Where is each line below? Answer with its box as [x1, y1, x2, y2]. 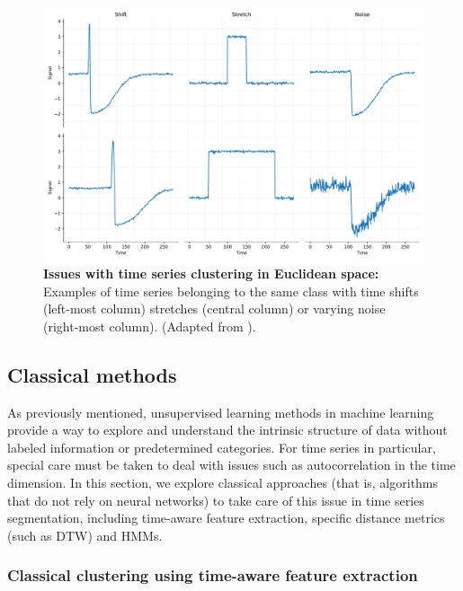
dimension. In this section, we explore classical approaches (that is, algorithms [7, 472, 439, 491]
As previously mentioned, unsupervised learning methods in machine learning [7, 402, 434, 421]
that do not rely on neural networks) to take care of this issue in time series [7, 490, 424, 509]
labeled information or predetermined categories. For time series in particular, [7, 437, 436, 456]
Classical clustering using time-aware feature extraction [7, 564, 418, 587]
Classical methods [7, 360, 177, 388]
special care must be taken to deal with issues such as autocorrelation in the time [7, 455, 456, 474]
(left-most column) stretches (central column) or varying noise [43, 299, 386, 318]
